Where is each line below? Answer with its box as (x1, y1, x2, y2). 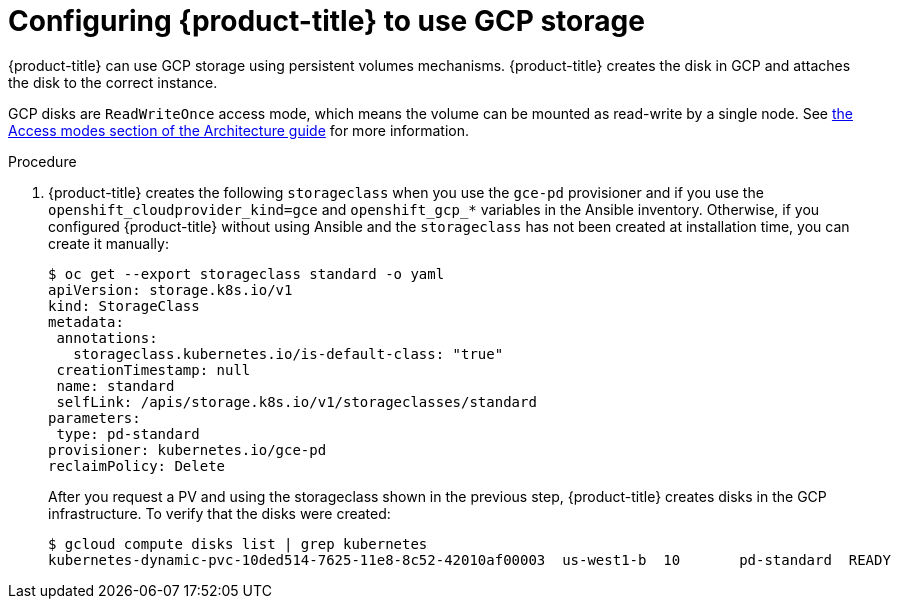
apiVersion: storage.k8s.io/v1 (48, 281, 293, 298)
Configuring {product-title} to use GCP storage (8, 4, 645, 38)
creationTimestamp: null (56, 361, 251, 378)
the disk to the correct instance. (8, 73, 218, 91)
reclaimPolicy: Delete (48, 457, 226, 474)
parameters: (48, 409, 141, 426)
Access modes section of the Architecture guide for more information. (8, 121, 470, 139)
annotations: (56, 329, 158, 346)
